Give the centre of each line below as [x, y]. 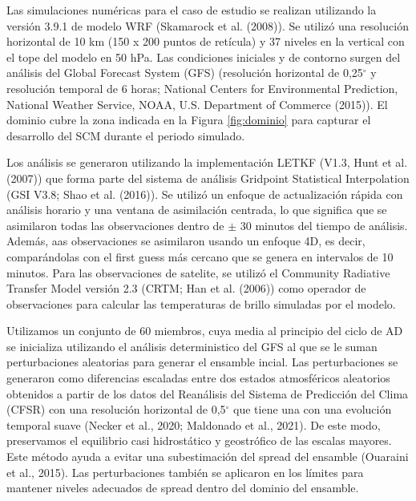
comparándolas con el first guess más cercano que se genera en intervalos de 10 [200, 256]
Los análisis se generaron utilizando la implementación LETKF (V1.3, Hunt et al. [207, 162]
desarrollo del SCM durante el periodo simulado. [126, 135]
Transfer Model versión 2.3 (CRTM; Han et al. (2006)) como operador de [186, 288]
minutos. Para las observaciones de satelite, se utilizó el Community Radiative [198, 272]
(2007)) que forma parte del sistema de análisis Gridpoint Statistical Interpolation [208, 178]
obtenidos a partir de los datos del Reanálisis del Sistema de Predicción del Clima [208, 393]
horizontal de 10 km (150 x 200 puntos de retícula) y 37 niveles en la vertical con [206, 41]
